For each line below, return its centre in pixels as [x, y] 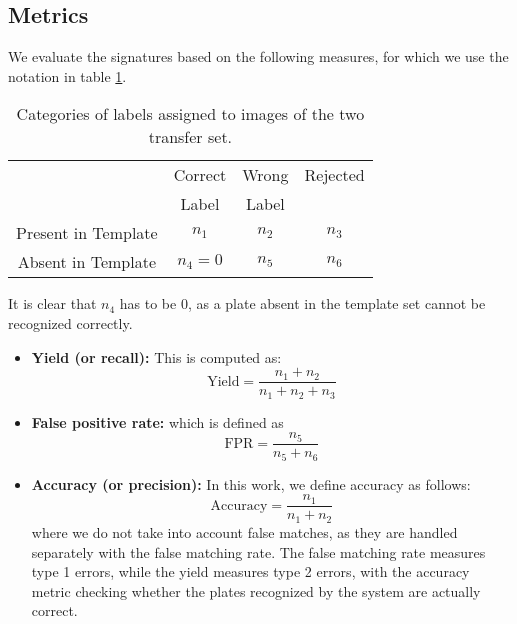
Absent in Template [86, 262]
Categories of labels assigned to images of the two [190, 114]
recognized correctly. [70, 322]
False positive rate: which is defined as [157, 421]
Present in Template [87, 233]
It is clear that [52, 303]
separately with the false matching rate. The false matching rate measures [258, 551]
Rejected [334, 175]
